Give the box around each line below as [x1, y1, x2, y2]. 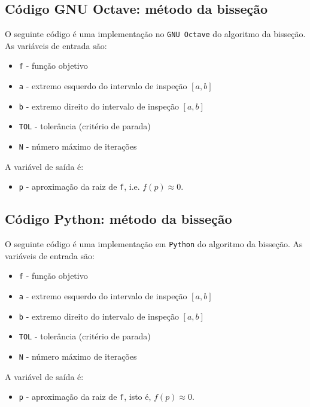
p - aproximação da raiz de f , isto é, [19, 390, 151, 403]
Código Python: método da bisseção [5, 209, 232, 228]
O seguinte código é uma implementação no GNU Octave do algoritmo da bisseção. [5, 28, 306, 40]
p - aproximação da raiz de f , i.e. [19, 180, 140, 193]
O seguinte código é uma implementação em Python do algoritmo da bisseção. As [5, 238, 303, 250]
